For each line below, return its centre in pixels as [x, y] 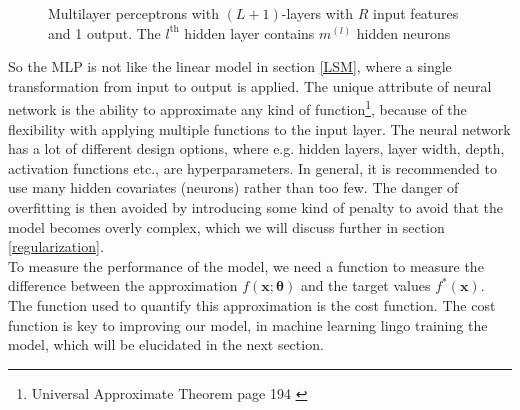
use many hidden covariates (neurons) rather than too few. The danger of [233, 187]
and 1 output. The [104, 32]
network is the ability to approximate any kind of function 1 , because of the [237, 108]
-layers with [317, 13]
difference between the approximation [123, 285]
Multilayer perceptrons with [133, 13]
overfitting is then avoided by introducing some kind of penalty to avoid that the [255, 207]
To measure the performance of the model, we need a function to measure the [246, 265]
